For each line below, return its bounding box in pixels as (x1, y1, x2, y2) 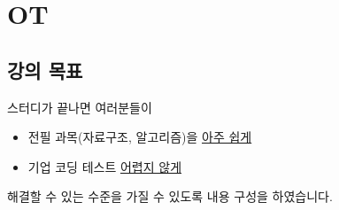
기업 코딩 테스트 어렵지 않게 (27, 157, 182, 175)
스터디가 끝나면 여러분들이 (7, 97, 152, 116)
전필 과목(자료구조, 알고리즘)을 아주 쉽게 (27, 128, 252, 146)
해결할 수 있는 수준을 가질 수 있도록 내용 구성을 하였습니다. (7, 187, 333, 206)
